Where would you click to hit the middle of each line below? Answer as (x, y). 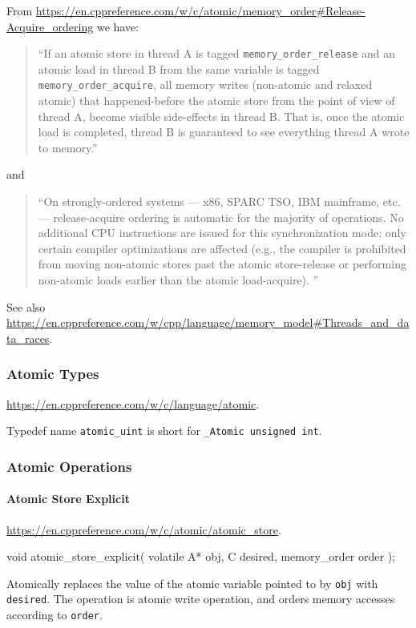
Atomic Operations (69, 466)
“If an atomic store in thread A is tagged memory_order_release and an (216, 53)
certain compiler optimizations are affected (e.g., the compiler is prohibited (222, 248)
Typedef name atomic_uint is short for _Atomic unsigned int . (164, 431)
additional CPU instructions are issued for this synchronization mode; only (222, 233)
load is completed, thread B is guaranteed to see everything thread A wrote (224, 132)
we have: (118, 26)
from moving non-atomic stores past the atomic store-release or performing (222, 264)
